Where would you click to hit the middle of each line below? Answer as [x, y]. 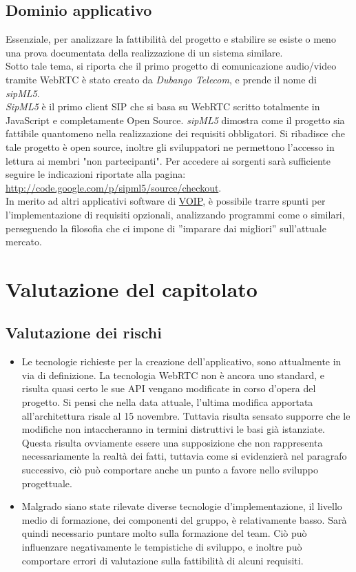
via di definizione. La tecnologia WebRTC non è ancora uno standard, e [173, 375]
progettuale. [47, 483]
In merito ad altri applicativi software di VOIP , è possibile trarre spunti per [166, 201]
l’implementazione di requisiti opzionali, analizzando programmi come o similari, [175, 214]
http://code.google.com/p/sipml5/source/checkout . [114, 187]
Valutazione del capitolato [132, 288]
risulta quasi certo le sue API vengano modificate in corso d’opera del [169, 388]
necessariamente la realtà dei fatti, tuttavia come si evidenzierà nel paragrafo [184, 456]
